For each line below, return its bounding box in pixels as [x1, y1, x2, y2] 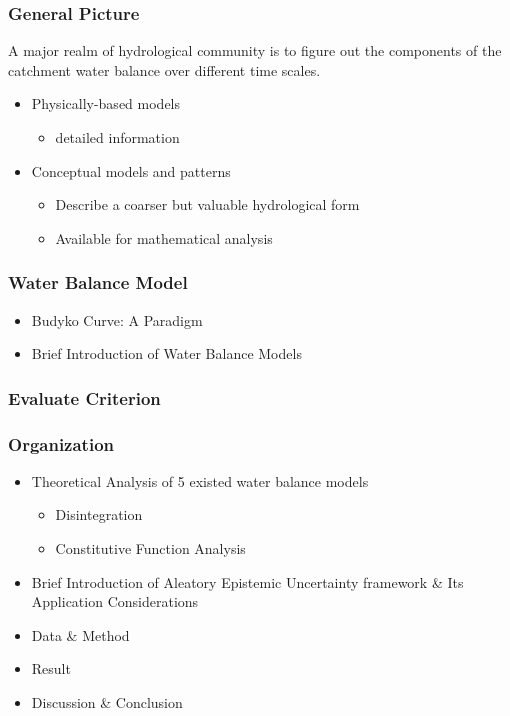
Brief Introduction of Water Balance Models [31, 343, 302, 364]
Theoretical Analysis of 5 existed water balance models [31, 470, 369, 491]
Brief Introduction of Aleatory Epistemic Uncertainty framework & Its [31, 571, 464, 592]
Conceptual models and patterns [31, 160, 231, 181]
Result [31, 658, 71, 679]
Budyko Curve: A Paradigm [31, 309, 203, 330]
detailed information [55, 127, 180, 147]
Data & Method [31, 624, 130, 645]
